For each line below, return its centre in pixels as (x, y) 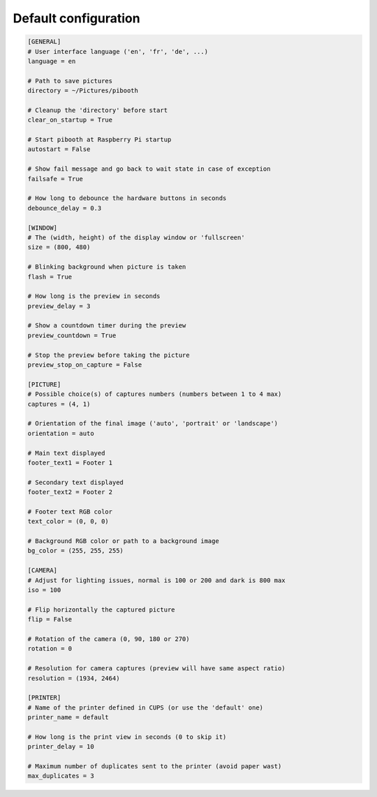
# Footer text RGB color (70, 512)
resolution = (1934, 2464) (74, 678)
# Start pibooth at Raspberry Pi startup (99, 140)
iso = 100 (44, 590)
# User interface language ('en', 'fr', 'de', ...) (118, 51)
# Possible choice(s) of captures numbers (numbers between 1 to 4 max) (155, 394)
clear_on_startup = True (70, 120)
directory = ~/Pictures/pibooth (83, 91)
